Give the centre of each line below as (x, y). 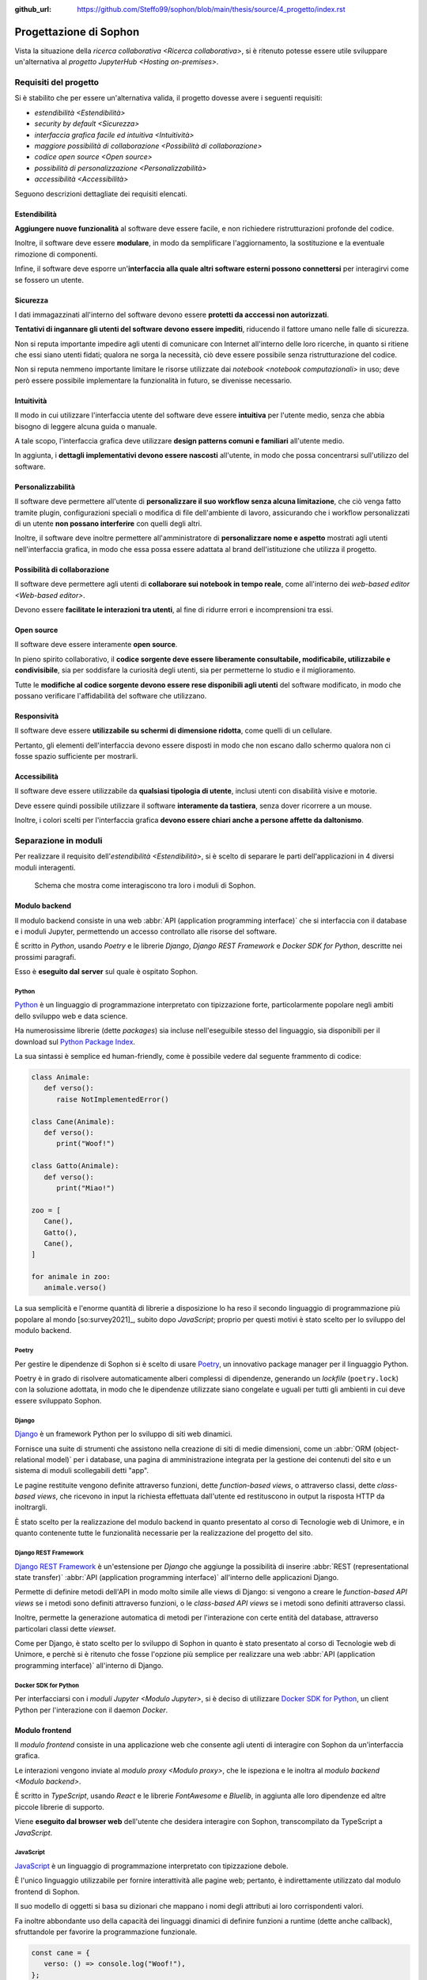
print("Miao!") (86, 1188)
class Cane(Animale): (73, 1121)
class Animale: (60, 1078)
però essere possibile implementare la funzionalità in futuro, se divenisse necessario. (153, 380)
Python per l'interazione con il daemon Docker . (91, 1710)
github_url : (33, 9)
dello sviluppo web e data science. (71, 1016)
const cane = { (60, 1953)
